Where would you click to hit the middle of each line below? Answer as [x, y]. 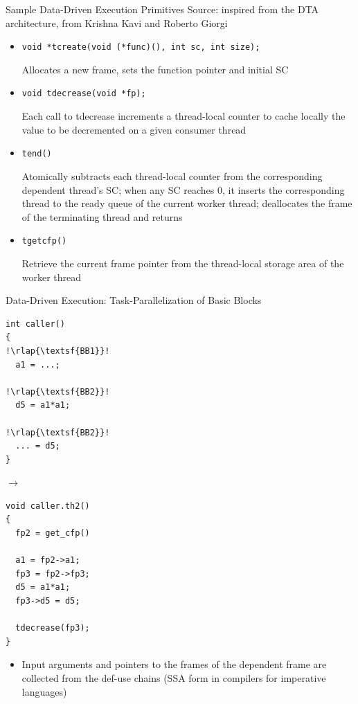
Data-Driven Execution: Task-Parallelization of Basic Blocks [134, 300]
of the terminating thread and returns [102, 216]
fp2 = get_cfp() [53, 533]
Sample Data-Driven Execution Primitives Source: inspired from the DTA [162, 9]
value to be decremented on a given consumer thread [134, 129]
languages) [44, 691]
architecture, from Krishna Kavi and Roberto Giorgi [117, 22]
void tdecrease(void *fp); [84, 94]
